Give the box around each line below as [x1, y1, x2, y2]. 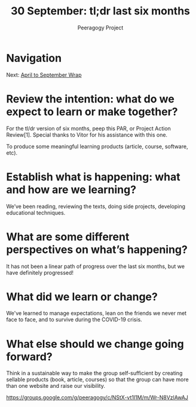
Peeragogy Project [77, 24, 124, 31]
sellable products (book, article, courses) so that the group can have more [6, 376, 189, 383]
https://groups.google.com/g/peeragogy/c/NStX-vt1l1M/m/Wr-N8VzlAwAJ [6, 394, 188, 401]
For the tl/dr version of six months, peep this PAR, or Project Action [6, 125, 171, 132]
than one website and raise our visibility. [6, 382, 106, 390]
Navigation [6, 51, 62, 65]
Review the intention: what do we [6, 92, 174, 105]
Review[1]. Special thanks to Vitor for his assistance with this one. [6, 131, 168, 138]
